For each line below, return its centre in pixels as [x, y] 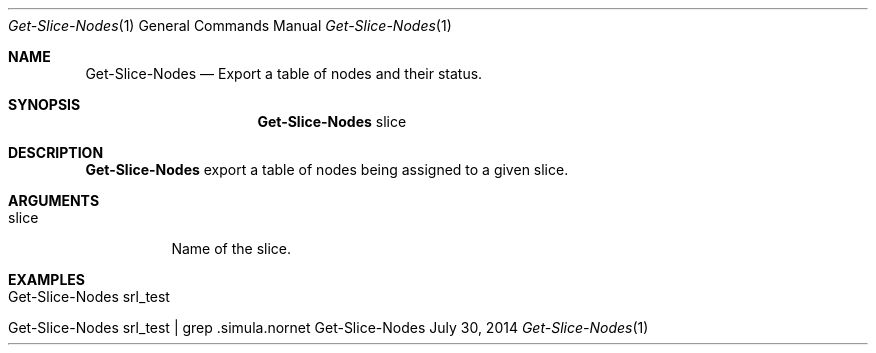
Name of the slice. [231, 248]
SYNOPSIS [44, 104]
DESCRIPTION [56, 152]
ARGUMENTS [54, 200]
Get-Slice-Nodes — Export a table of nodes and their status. [284, 73]
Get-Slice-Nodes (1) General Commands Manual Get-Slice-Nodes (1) [230, 25]
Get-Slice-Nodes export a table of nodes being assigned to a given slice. [327, 169]
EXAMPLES [46, 279]
